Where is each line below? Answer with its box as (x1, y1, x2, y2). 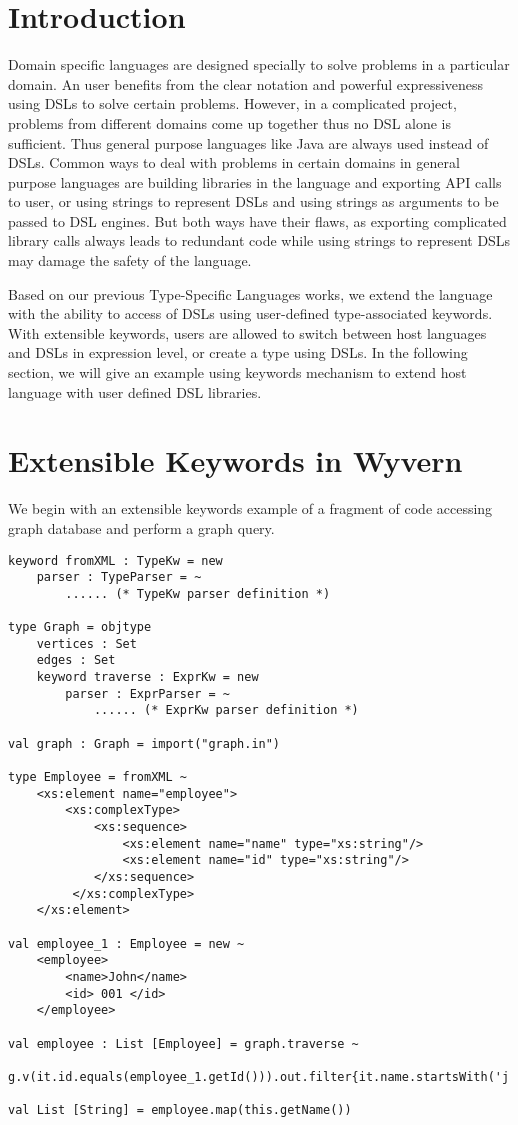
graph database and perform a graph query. (8, 517, 275, 538)
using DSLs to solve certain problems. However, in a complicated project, (8, 93, 457, 114)
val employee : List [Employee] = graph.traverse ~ (8, 1036, 359, 1051)
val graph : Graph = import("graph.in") (8, 736, 281, 751)
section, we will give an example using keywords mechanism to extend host (8, 362, 467, 383)
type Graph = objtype (8, 620, 152, 635)
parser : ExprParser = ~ (65, 686, 230, 701)
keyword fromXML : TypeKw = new (8, 553, 223, 568)
